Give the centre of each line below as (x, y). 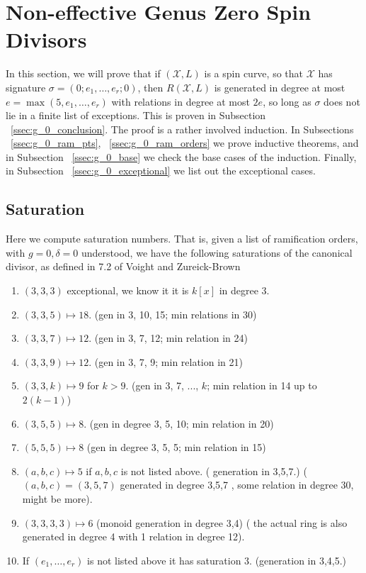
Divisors (46, 39)
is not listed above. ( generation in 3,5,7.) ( (214, 471)
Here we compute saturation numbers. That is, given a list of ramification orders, (182, 239)
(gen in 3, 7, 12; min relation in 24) (171, 338)
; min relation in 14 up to (262, 385)
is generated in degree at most (280, 87)
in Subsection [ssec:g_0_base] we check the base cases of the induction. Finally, (181, 156)
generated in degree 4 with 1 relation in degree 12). (133, 536)
